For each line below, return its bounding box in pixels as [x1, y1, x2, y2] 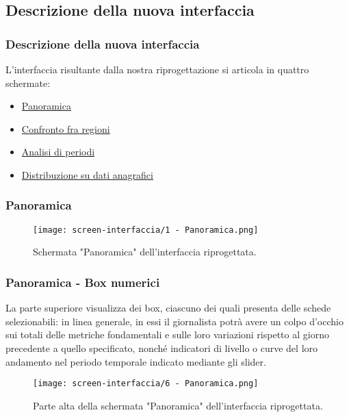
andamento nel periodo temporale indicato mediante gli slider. [5, 354, 266, 368]
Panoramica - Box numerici [5, 273, 160, 290]
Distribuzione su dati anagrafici [21, 167, 153, 181]
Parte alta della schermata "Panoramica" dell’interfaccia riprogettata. [33, 398, 323, 412]
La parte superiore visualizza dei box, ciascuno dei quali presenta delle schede [5, 301, 331, 315]
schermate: [5, 75, 51, 90]
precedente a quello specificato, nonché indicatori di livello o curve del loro [5, 341, 318, 355]
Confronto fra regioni [21, 121, 110, 136]
